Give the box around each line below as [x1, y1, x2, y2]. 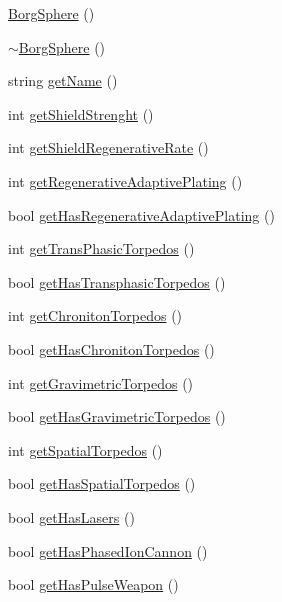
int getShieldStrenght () [8, 103, 154, 124]
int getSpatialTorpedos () [8, 439, 163, 460]
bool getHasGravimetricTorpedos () [8, 406, 226, 427]
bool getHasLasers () [8, 506, 135, 527]
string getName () [8, 70, 118, 91]
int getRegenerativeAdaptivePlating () [8, 170, 243, 191]
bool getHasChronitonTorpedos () [8, 338, 215, 359]
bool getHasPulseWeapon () [8, 574, 179, 595]
